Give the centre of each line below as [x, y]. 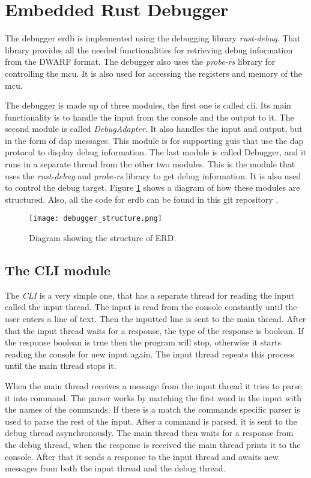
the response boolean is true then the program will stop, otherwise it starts [143, 342]
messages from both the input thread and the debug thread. [115, 468]
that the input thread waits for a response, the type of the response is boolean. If [154, 330]
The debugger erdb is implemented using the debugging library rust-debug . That [153, 38]
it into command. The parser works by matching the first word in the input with [153, 397]
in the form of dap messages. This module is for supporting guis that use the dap [154, 140]
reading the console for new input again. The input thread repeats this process [149, 354]
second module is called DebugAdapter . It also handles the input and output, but [154, 129]
